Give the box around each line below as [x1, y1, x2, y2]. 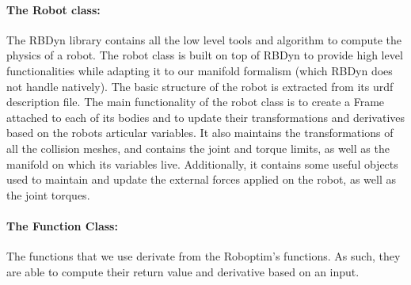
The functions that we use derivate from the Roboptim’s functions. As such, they [6, 248, 401, 264]
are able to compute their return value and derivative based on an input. [6, 263, 360, 279]
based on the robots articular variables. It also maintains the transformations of [6, 124, 394, 141]
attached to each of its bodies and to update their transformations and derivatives [6, 108, 405, 125]
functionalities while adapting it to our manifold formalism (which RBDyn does [6, 62, 393, 78]
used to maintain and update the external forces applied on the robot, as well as [6, 171, 396, 188]
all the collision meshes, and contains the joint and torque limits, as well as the [6, 139, 390, 156]
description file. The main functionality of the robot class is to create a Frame [6, 93, 385, 110]
